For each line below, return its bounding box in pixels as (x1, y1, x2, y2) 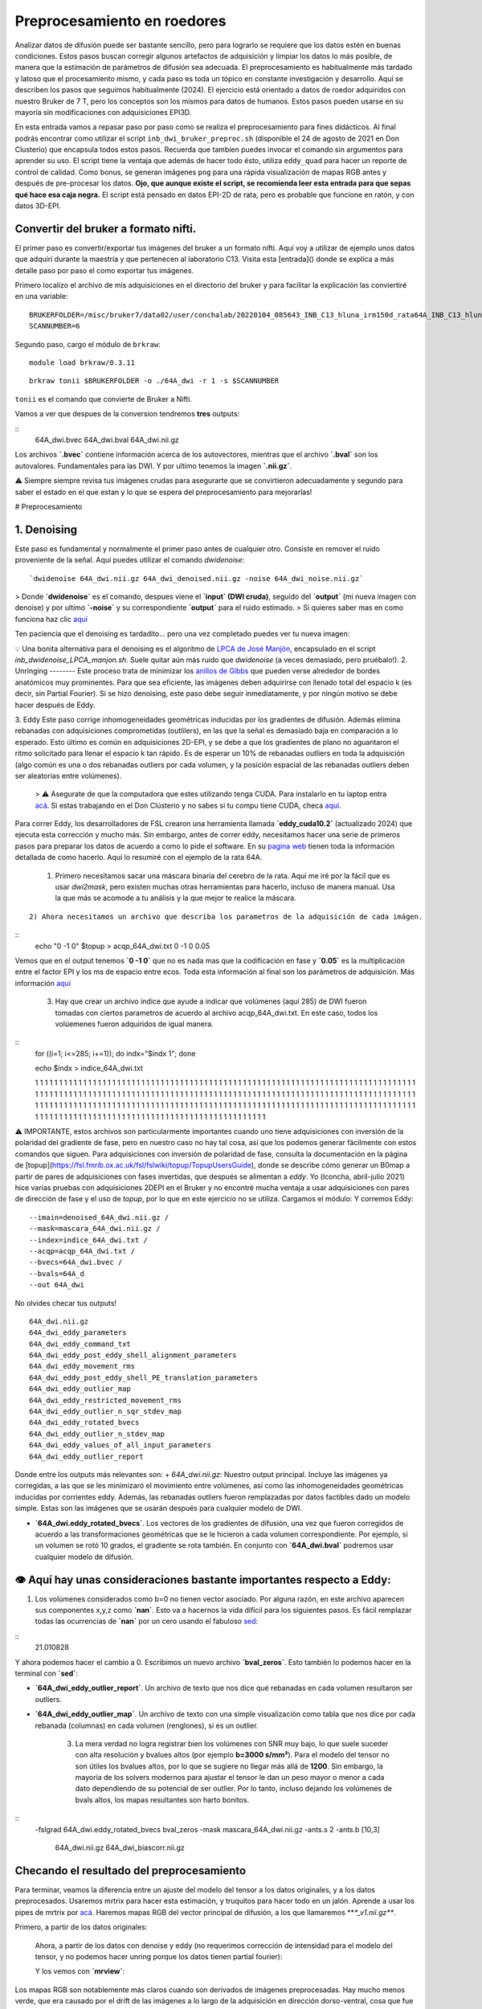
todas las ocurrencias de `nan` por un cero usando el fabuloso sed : (35, 1616, 259, 1626)
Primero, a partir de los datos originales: (14, 1922, 148, 1932)
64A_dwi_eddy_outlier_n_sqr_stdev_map (29, 1407, 182, 1416)
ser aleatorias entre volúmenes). (14, 771, 122, 780)
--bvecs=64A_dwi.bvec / (29, 1258, 123, 1267)
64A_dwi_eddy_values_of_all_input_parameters (29, 1441, 212, 1450)
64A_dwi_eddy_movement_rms (29, 1362, 136, 1371)
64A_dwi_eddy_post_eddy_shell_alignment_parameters (29, 1351, 237, 1360)
